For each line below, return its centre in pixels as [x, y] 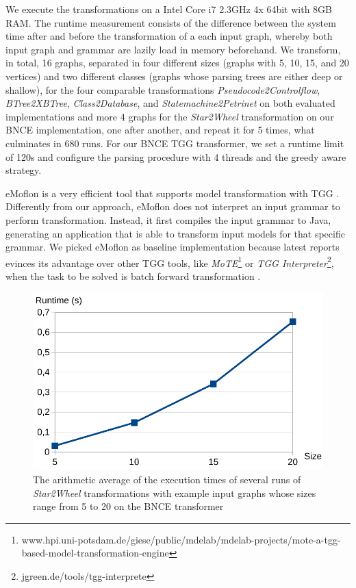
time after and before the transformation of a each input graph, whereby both [169, 36]
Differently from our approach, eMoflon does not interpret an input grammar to [173, 206]
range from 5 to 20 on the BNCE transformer [128, 506]
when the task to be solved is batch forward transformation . [133, 276]
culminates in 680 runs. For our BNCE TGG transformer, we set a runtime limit [175, 143]
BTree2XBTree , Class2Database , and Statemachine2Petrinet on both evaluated [170, 103]
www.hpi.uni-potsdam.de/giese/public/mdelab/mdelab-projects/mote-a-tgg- [181, 539]
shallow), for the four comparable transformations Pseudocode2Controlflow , [163, 89]
